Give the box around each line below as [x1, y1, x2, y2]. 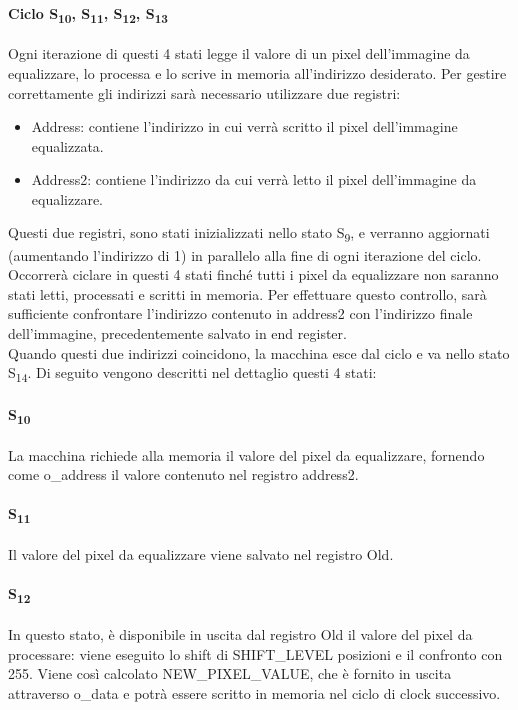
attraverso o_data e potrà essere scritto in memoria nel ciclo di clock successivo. [8, 682, 501, 703]
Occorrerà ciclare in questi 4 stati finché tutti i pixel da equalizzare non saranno [8, 264, 499, 285]
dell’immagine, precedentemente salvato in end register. [8, 322, 347, 343]
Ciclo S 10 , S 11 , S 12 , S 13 [8, 2, 169, 26]
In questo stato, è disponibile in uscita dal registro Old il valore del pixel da [8, 624, 473, 645]
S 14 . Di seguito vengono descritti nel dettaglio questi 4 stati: [8, 362, 377, 385]
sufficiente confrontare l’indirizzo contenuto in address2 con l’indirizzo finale [8, 303, 473, 324]
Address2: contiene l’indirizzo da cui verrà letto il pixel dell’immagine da [31, 169, 477, 190]
